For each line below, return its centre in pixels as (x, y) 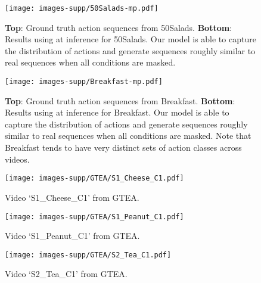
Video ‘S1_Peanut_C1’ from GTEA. (72, 236)
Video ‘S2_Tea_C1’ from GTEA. (66, 274)
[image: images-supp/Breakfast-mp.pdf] (84, 82)
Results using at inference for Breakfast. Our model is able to (117, 112)
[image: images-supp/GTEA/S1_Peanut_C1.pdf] (94, 217)
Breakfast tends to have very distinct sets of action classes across (123, 147)
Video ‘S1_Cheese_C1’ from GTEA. (72, 197)
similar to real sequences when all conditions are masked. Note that (128, 136)
